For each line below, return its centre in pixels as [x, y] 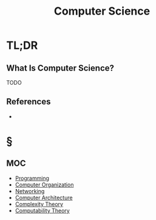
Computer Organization [44, 185]
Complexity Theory [39, 204]
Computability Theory [42, 210]
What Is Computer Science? [60, 68]
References [29, 102]
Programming [32, 178]
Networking [30, 191]
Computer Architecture [44, 197]
